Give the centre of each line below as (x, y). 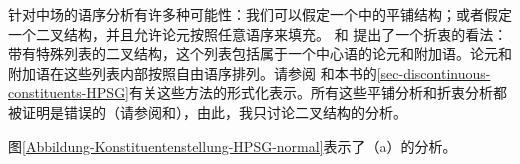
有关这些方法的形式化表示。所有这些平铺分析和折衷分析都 (318, 92)
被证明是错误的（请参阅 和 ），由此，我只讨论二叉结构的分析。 (207, 111)
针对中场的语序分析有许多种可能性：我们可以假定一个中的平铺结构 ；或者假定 (260, 14)
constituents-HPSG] (69, 92)
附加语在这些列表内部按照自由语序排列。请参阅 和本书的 (192, 72)
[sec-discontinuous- (433, 72)
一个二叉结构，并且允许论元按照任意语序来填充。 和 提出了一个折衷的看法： (258, 33)
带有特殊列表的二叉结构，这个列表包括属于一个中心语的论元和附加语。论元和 (260, 53)
